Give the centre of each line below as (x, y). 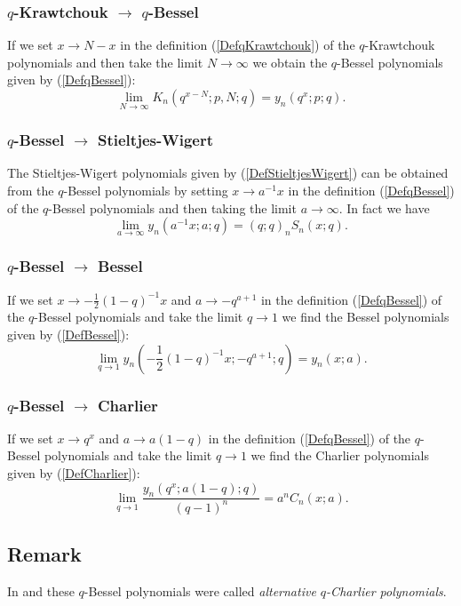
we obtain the (290, 62)
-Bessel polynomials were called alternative (200, 591)
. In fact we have (384, 207)
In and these (41, 591)
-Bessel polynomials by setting (146, 191)
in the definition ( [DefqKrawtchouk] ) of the (238, 45)
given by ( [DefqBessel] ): (72, 80)
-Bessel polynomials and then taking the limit (172, 207)
